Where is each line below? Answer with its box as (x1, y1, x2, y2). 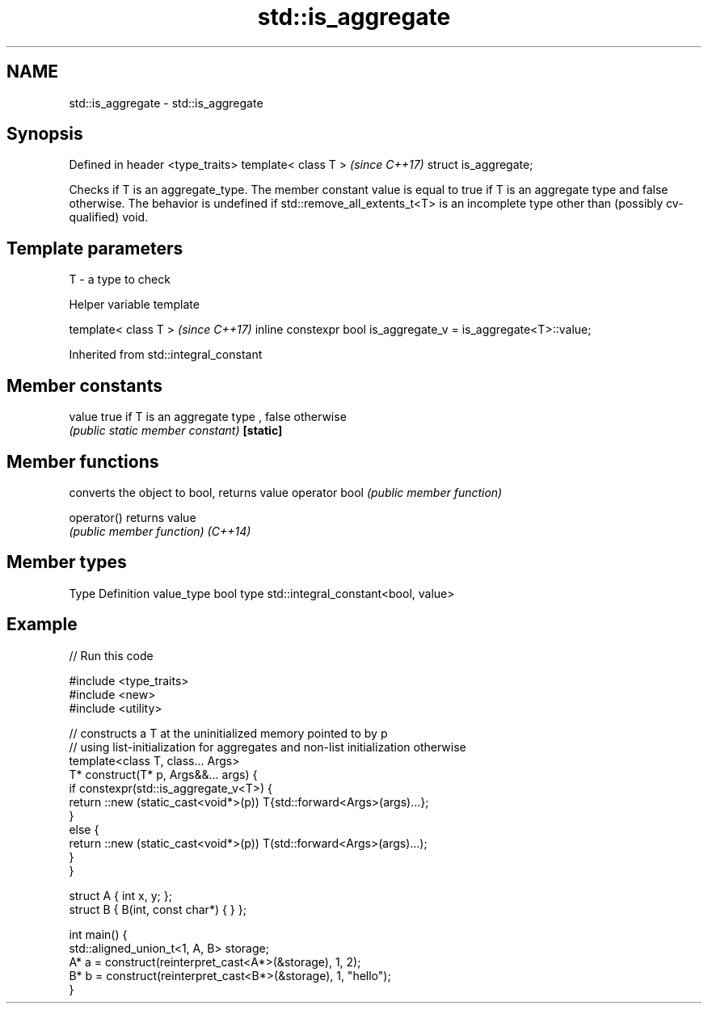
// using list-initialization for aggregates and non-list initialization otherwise (69, 739, 466, 754)
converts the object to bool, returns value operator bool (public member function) (69, 485, 503, 499)
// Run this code (69, 648, 154, 663)
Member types (6, 552, 127, 573)
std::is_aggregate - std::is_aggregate (69, 95, 263, 110)
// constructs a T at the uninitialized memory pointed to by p (69, 726, 388, 740)
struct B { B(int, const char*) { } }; (69, 902, 247, 916)
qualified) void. (69, 210, 149, 225)
